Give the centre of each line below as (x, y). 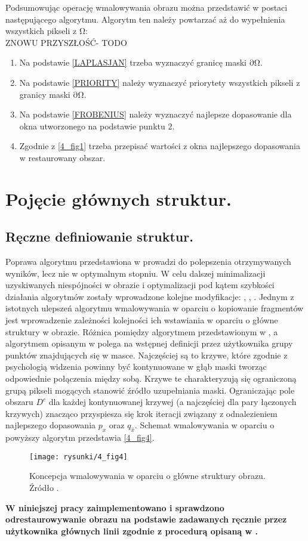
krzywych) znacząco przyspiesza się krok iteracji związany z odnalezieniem (141, 413)
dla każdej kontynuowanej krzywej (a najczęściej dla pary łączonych (173, 402)
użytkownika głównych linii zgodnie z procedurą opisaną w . (132, 531)
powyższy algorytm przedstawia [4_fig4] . (80, 438)
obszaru (19, 402)
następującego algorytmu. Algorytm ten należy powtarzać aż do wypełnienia (145, 19)
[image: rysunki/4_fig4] (78, 457)
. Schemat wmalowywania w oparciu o (204, 425)
